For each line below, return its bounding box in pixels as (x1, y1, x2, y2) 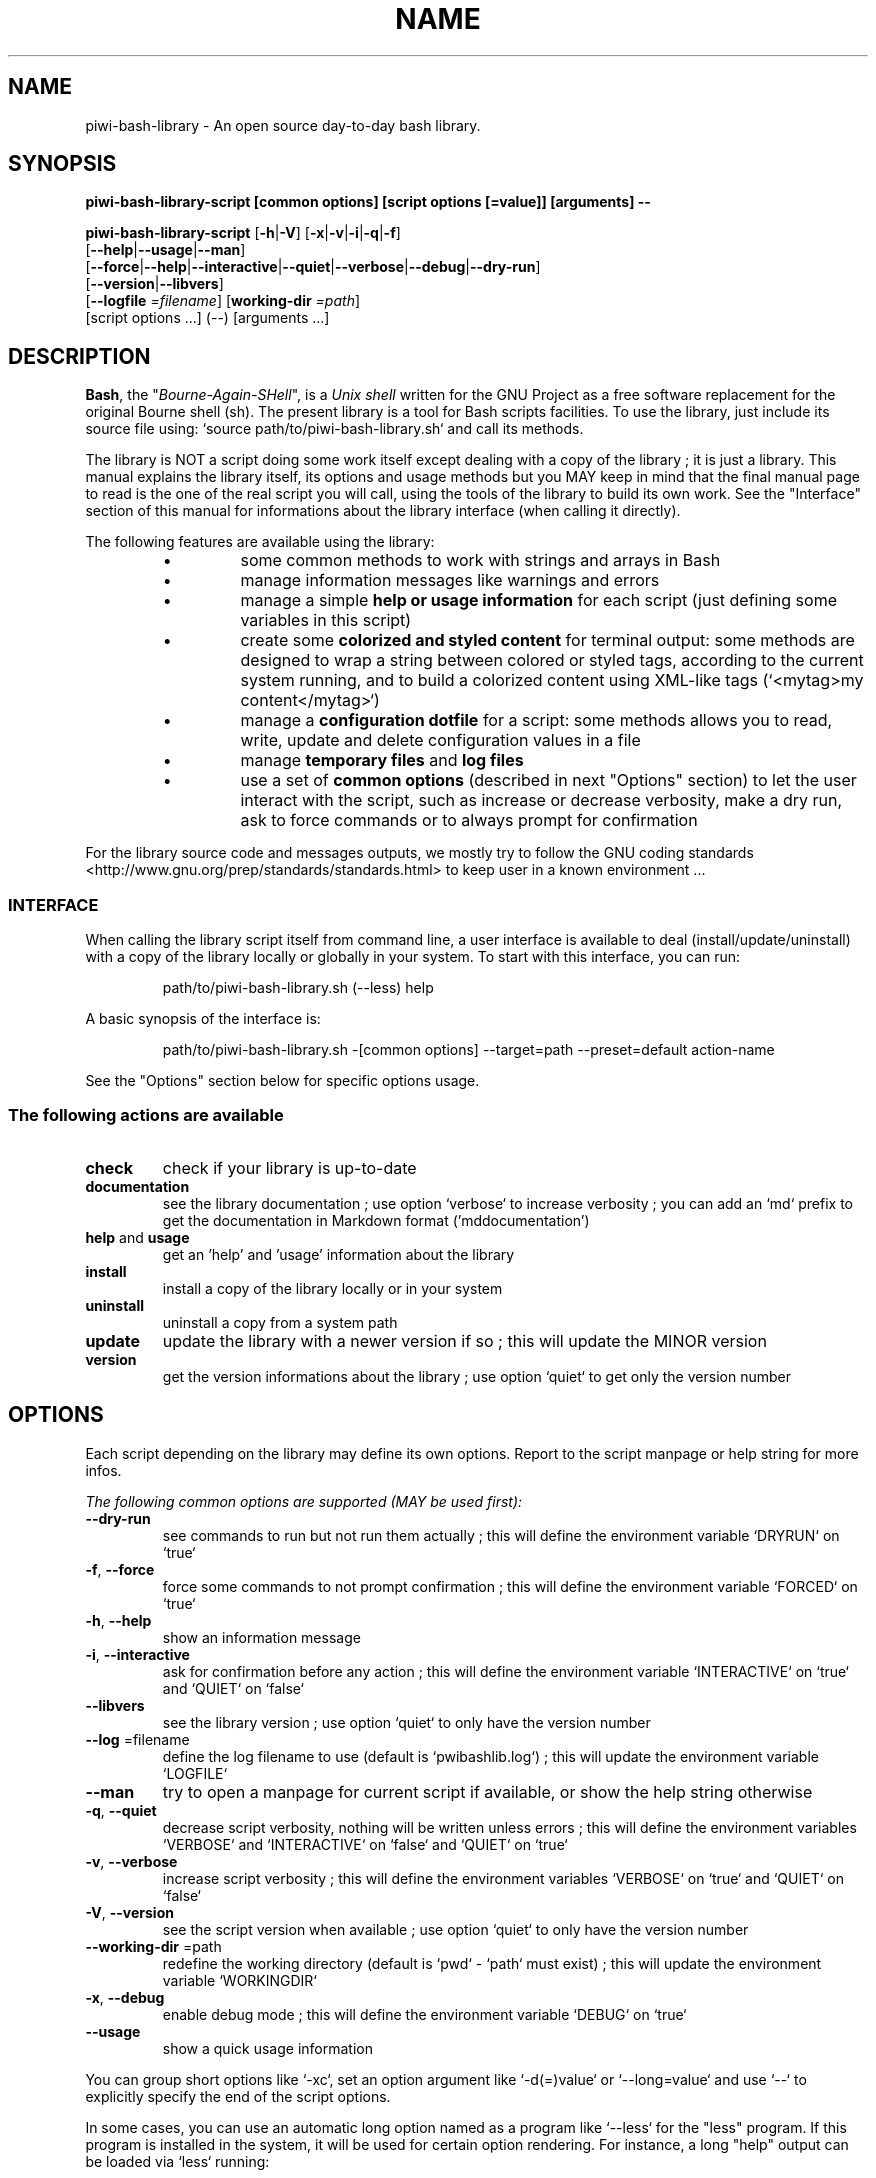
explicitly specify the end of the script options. (85, 2087, 391, 2105)
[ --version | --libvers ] (85, 275, 224, 293)
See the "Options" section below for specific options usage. (85, 1072, 480, 1090)
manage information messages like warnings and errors (240, 570, 660, 591)
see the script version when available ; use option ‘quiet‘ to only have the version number (162, 1920, 749, 1938)
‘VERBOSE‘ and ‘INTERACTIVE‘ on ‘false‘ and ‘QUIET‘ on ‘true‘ (162, 1835, 568, 1853)
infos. (85, 1461, 122, 1479)
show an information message (162, 1628, 361, 1646)
